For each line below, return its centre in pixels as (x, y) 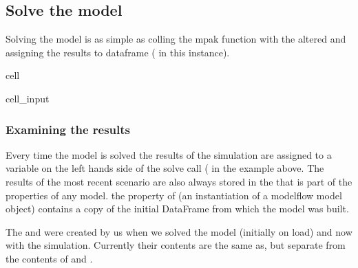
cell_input (28, 98)
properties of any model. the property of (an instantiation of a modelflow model (174, 195)
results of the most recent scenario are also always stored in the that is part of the (179, 181)
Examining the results (68, 129)
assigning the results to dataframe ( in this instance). (118, 52)
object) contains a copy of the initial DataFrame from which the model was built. (177, 209)
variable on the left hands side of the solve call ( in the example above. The (165, 168)
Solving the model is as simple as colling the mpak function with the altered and (176, 39)
